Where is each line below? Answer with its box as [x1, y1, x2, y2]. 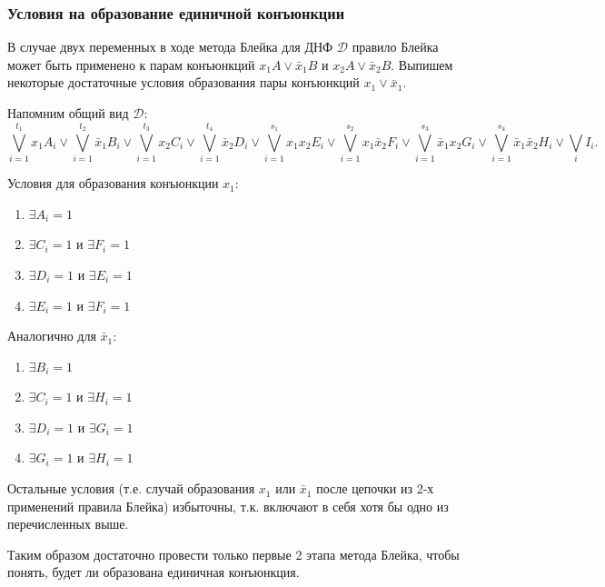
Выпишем [398, 55, 453, 74]
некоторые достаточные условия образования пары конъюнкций [7, 73, 360, 92]
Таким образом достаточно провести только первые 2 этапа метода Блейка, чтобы [7, 544, 460, 563]
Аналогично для [7, 326, 96, 345]
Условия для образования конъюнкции [7, 174, 219, 193]
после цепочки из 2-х [316, 479, 434, 498]
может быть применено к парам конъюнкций [7, 55, 255, 74]
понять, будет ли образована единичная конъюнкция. [7, 562, 300, 582]
